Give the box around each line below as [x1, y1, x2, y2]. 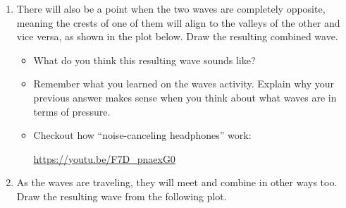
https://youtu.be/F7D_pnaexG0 [33, 151, 175, 166]
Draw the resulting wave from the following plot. [16, 188, 227, 203]
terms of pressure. [33, 104, 111, 118]
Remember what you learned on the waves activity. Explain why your [33, 76, 335, 91]
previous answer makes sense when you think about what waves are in [33, 90, 337, 104]
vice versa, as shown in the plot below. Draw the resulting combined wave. [16, 29, 338, 44]
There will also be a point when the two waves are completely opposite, [16, 1, 326, 16]
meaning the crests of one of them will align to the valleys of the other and [16, 15, 340, 30]
